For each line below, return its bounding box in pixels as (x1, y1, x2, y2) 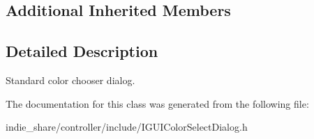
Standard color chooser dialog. (6, 72, 135, 87)
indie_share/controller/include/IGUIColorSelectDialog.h (6, 120, 248, 134)
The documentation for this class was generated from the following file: (6, 96, 309, 111)
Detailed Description (6, 40, 158, 62)
